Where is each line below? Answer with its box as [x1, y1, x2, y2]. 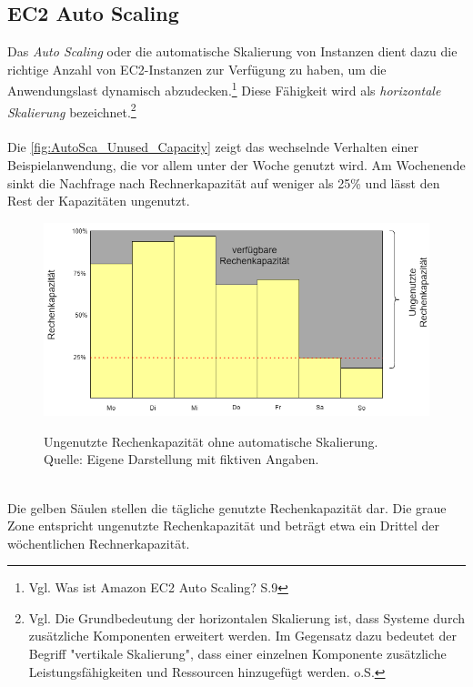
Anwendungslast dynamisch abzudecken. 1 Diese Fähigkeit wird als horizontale [7, 78, 441, 100]
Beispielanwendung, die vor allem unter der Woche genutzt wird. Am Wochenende [7, 156, 466, 175]
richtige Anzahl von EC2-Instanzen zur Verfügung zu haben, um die [7, 59, 387, 78]
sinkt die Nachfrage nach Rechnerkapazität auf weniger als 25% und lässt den [7, 173, 440, 192]
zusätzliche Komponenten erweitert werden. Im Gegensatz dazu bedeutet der [28, 626, 457, 645]
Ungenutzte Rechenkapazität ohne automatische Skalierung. [44, 431, 378, 450]
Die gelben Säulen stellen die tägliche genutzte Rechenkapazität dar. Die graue [7, 498, 447, 517]
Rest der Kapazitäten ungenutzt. [7, 191, 190, 210]
